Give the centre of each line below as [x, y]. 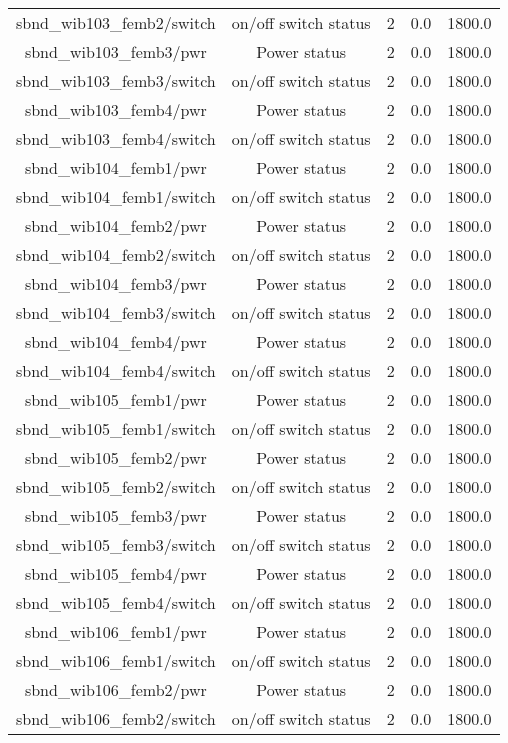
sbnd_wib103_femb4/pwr [115, 109]
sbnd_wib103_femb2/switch [116, 22]
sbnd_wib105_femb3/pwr [115, 515]
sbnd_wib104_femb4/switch [116, 370]
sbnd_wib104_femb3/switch [116, 312]
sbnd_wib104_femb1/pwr [115, 167]
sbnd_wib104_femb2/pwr [115, 225]
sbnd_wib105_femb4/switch [116, 602]
